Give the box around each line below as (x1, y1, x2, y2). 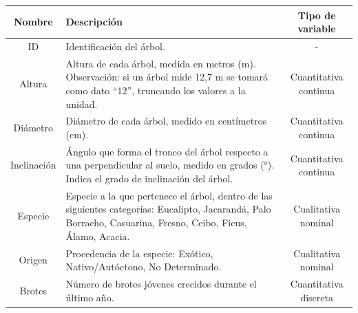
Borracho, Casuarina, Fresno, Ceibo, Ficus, (65, 215, 247, 230)
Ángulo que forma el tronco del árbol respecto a (65, 144, 268, 158)
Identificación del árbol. (65, 39, 165, 53)
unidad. (65, 96, 98, 111)
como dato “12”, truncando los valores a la (65, 83, 246, 97)
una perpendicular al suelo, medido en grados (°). (65, 158, 275, 172)
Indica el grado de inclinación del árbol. (65, 171, 233, 186)
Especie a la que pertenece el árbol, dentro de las (65, 188, 273, 202)
